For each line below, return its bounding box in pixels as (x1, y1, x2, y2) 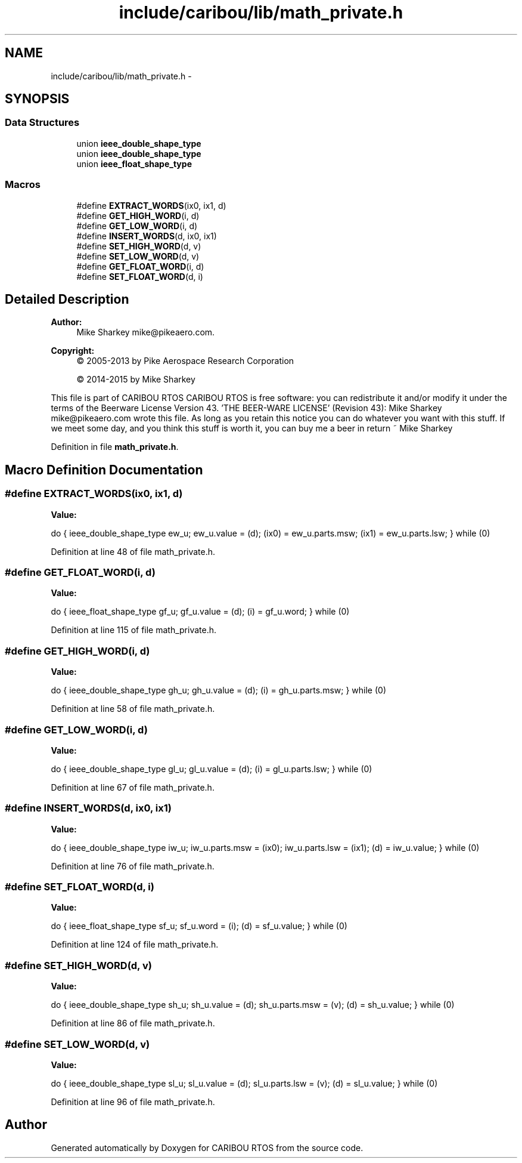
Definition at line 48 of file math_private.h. (51, 546, 216, 557)
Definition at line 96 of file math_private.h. (51, 1096, 215, 1107)
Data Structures (5, 116, 80, 129)
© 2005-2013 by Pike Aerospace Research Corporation (76, 356, 294, 366)
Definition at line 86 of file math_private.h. (51, 1018, 215, 1029)
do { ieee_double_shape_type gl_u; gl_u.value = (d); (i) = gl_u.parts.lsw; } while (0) (51, 763, 372, 774)
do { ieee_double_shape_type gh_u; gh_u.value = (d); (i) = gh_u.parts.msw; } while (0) (51, 685, 386, 696)
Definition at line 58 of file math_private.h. (51, 704, 215, 714)
